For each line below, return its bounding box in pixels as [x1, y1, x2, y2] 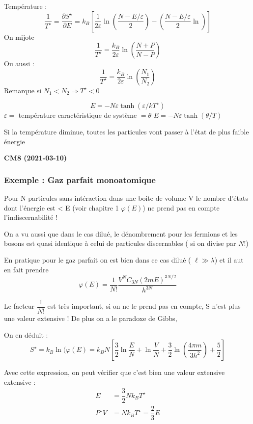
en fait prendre [4, 264, 49, 274]
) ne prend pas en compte [142, 202, 220, 212]
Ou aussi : [4, 58, 34, 69]
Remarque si [4, 85, 42, 95]
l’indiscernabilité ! [4, 212, 58, 222]
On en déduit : [4, 329, 48, 340]
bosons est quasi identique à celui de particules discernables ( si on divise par [4, 238, 236, 248]
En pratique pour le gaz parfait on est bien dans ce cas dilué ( [4, 254, 191, 265]
